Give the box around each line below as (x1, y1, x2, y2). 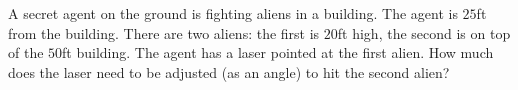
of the (8, 42, 44, 63)
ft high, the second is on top (337, 22, 511, 43)
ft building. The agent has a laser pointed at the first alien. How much (62, 42, 494, 63)
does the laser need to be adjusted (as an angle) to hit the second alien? (8, 61, 450, 82)
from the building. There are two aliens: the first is (8, 22, 320, 43)
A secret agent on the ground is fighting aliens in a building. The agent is (8, 3, 458, 23)
